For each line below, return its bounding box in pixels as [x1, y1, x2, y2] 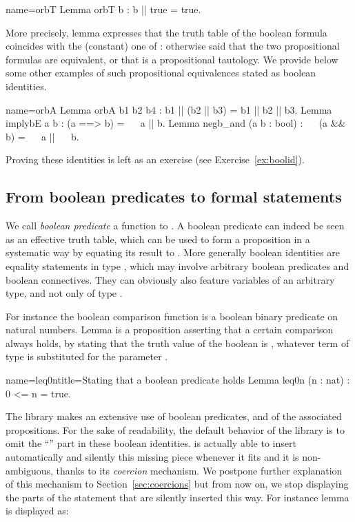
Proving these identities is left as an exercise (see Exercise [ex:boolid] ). [6, 152, 305, 167]
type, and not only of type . [6, 286, 123, 300]
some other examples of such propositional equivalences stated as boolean [6, 65, 316, 80]
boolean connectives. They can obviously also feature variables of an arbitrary [6, 272, 335, 286]
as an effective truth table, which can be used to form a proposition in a [6, 231, 310, 246]
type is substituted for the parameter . [6, 349, 168, 364]
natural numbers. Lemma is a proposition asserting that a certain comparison [6, 322, 334, 337]
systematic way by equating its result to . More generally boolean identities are [6, 245, 341, 260]
